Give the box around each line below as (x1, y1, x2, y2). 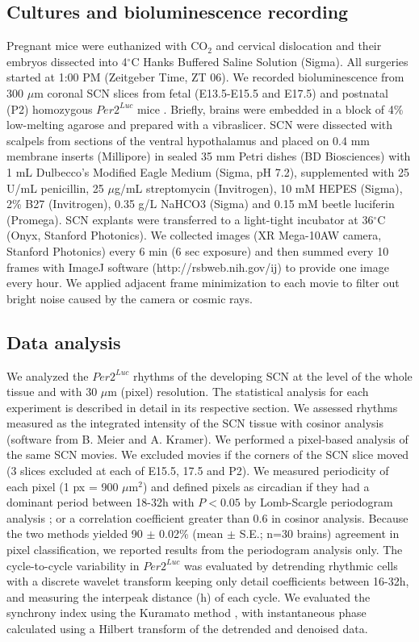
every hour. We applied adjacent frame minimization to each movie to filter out (6, 274, 400, 291)
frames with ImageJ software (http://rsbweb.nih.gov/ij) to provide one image (6, 258, 389, 275)
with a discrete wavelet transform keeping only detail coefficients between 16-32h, (6, 573, 409, 590)
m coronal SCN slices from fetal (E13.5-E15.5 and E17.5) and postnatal (34, 84, 388, 101)
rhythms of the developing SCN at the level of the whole (133, 367, 413, 384)
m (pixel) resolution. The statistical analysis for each (107, 383, 369, 400)
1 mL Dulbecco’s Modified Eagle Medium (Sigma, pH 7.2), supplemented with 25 (6, 163, 409, 180)
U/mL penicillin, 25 (6, 179, 104, 196)
